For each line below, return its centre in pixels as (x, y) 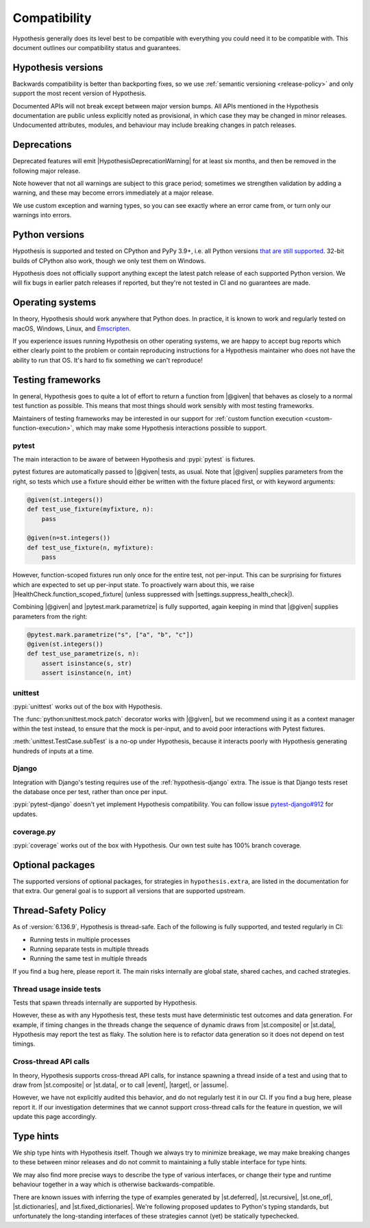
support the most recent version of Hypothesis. (79, 93)
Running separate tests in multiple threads (89, 949)
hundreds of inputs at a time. (53, 751)
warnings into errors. (42, 215)
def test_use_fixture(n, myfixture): (90, 547)
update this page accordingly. (55, 1117)
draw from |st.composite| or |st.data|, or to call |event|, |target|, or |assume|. (121, 1085)
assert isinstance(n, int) (87, 673)
